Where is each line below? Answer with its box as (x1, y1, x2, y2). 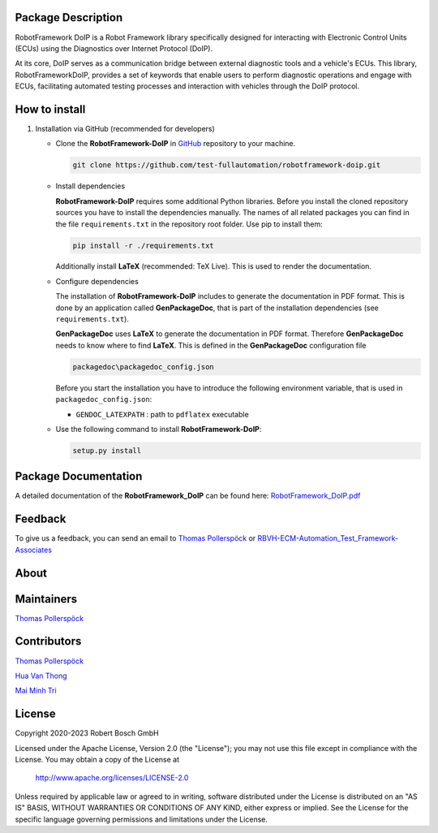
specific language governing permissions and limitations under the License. (15, 814, 268, 824)
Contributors (15, 634, 82, 649)
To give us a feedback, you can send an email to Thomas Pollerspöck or (15, 533, 256, 543)
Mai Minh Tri (15, 686, 57, 696)
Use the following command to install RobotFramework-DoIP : (55, 424, 262, 434)
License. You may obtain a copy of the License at (15, 755, 180, 765)
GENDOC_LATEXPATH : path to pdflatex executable (75, 409, 249, 419)
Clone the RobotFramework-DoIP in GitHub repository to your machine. (55, 139, 296, 149)
